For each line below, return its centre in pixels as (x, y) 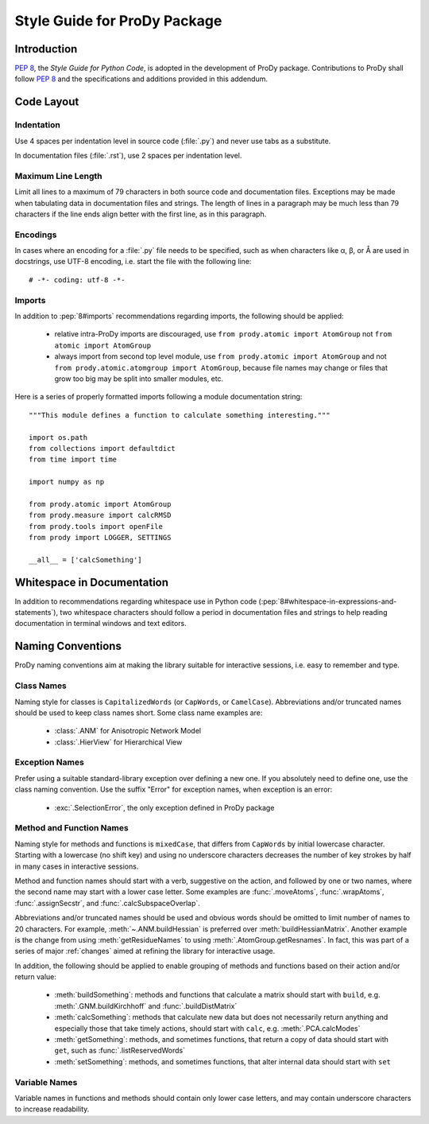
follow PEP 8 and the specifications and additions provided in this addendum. (141, 79)
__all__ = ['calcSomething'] (85, 560)
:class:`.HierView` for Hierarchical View (118, 742)
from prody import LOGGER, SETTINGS (100, 538)
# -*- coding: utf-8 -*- (77, 280)
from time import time (73, 460)
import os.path (58, 437)
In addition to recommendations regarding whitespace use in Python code (136, 601)
